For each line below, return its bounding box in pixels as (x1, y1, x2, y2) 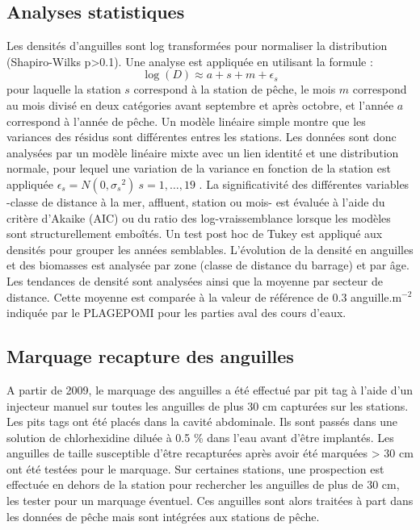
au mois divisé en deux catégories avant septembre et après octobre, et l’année (6, 96, 394, 113)
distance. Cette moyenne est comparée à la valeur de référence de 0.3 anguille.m (6, 288, 402, 305)
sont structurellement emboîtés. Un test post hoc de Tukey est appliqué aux (6, 225, 383, 242)
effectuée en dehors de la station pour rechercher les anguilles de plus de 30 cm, (6, 476, 400, 493)
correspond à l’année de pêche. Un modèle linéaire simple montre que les (6, 112, 366, 129)
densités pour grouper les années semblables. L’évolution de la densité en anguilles (6, 240, 414, 257)
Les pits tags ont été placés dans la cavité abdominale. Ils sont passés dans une (6, 413, 397, 430)
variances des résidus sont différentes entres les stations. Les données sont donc (6, 128, 397, 145)
